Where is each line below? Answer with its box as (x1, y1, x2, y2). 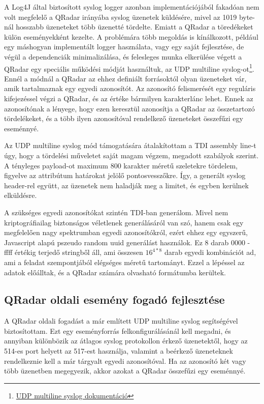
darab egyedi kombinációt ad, (164, 247, 256, 257)
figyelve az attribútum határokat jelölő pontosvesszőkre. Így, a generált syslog (4, 170, 246, 181)
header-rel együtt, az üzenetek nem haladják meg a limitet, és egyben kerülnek (4, 180, 249, 190)
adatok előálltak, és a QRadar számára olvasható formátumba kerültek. (4, 267, 226, 277)
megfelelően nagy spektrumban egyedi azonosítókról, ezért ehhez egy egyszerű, (4, 227, 248, 238)
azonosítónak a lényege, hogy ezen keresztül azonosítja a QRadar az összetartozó (4, 103, 255, 113)
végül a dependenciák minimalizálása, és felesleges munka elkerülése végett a (4, 51, 242, 62)
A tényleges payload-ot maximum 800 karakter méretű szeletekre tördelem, (4, 160, 238, 170)
